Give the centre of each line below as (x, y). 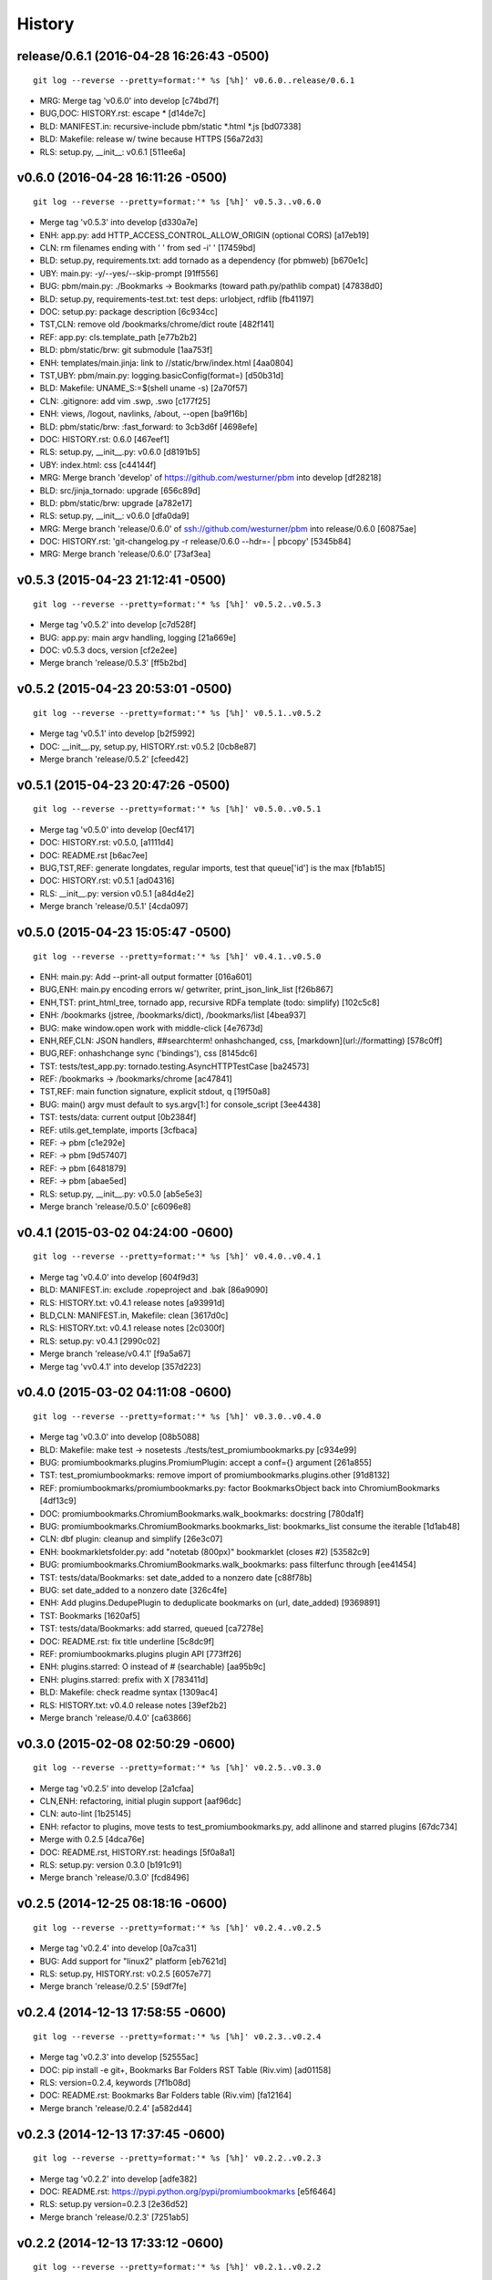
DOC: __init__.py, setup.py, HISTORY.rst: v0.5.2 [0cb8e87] (148, 746)
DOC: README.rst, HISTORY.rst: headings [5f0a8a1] (138, 1852)
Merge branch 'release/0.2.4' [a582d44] (116, 2108)
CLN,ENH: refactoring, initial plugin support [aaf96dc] (140, 1801)
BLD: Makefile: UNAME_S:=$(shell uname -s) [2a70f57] (143, 389)
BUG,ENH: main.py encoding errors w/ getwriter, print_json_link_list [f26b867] (186, 990)
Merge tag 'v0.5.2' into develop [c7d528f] (118, 625)
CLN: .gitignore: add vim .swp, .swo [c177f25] (125, 400)
